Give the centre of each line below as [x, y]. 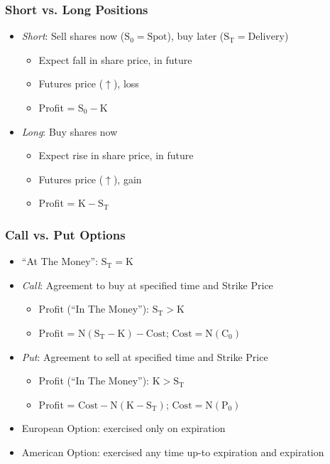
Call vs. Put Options [65, 234]
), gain [127, 179]
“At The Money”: [60, 261]
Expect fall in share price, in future [115, 59]
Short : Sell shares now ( [73, 36]
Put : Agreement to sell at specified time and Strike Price [145, 356]
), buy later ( [196, 36]
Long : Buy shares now [70, 131]
